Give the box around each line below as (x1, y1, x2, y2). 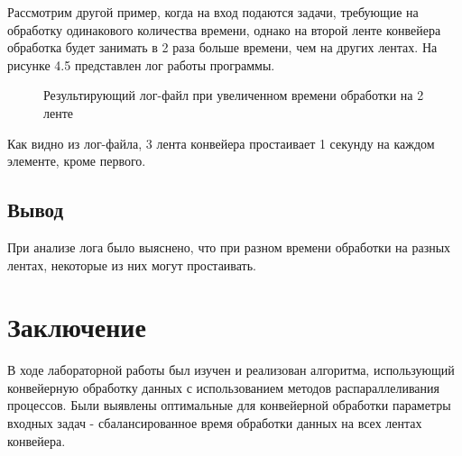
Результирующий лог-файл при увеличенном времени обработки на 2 (43, 86, 424, 105)
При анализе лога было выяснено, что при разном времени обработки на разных (7, 237, 451, 256)
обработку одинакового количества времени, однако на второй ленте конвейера (7, 20, 441, 39)
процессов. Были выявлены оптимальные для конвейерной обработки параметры (7, 396, 451, 415)
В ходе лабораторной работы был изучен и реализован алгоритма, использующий (7, 360, 455, 379)
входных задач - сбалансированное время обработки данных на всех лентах (7, 414, 422, 433)
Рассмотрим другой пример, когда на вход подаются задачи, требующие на (7, 3, 419, 21)
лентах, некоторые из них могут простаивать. (7, 255, 257, 274)
